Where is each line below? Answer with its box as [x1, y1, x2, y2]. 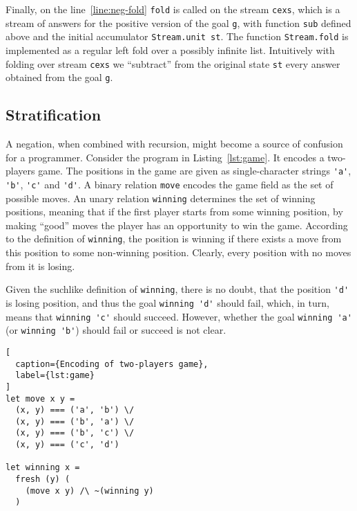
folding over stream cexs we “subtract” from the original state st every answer [6, 56, 340, 71]
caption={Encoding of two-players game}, [15, 359, 209, 369]
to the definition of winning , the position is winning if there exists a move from [6, 231, 342, 246]
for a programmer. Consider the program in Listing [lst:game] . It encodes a [6, 150, 325, 164]
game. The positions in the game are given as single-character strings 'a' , [38, 163, 351, 178]
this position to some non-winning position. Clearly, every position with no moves [6, 245, 351, 260]
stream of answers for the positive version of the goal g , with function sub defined [6, 15, 351, 30]
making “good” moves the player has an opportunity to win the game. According [6, 217, 348, 232]
